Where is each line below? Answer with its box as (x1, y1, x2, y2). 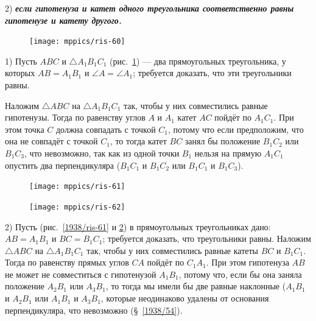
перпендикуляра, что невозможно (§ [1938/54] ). (5, 303, 183, 316)
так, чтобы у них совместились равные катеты (86, 244, 258, 256)
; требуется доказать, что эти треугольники (133, 66, 292, 79)
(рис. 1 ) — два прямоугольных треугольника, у (110, 54, 286, 67)
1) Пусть (5, 54, 37, 67)
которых (5, 66, 35, 79)
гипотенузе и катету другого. (5, 13, 122, 26)
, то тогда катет (110, 135, 167, 147)
